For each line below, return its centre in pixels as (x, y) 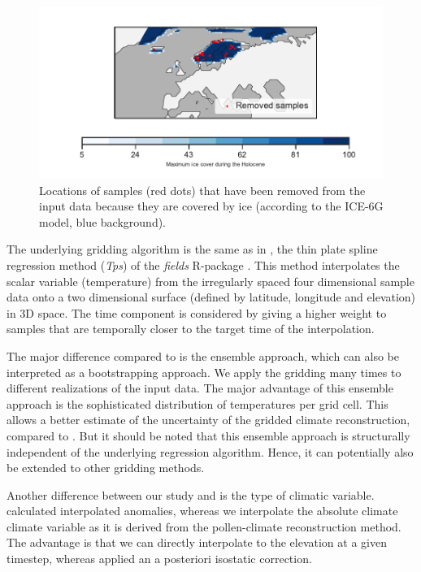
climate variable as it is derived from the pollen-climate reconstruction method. (204, 526)
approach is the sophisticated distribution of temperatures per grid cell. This (197, 403)
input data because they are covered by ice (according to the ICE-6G (211, 206)
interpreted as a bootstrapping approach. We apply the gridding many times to (204, 372)
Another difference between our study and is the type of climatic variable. (191, 494)
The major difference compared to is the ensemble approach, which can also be (203, 355)
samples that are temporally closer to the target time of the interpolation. (191, 329)
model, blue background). (103, 221)
